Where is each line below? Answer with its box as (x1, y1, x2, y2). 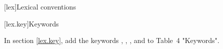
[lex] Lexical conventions (4, 1, 76, 11)
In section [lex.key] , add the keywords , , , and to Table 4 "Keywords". (4, 35, 220, 45)
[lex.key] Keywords (4, 18, 59, 28)
